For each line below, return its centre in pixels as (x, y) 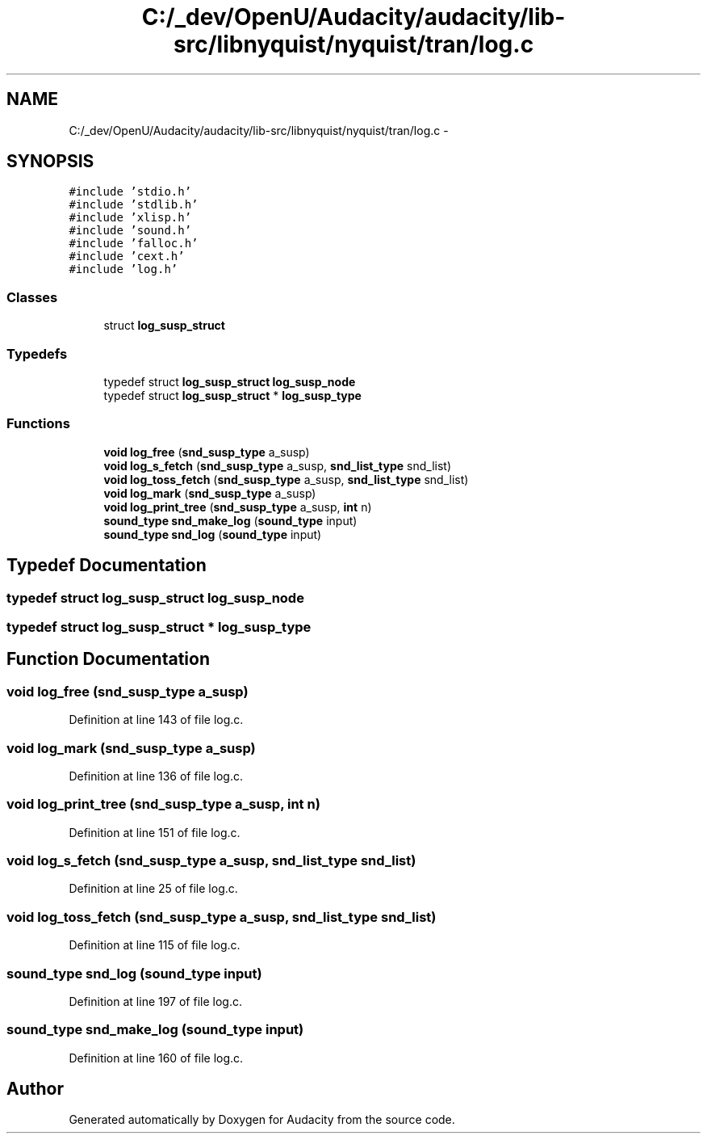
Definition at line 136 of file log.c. (156, 776)
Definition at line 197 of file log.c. (155, 1001)
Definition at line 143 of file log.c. (156, 720)
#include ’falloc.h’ (134, 244)
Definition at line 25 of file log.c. (153, 889)
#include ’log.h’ (123, 269)
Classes (32, 297)
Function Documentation (108, 659)
